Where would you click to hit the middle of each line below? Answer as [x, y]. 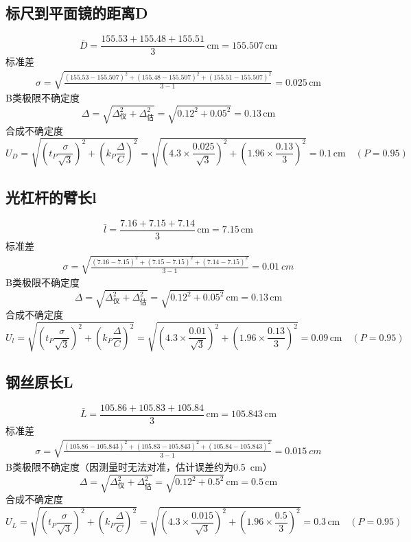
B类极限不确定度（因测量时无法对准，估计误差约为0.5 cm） [139, 466]
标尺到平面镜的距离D [77, 13]
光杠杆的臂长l [51, 197]
